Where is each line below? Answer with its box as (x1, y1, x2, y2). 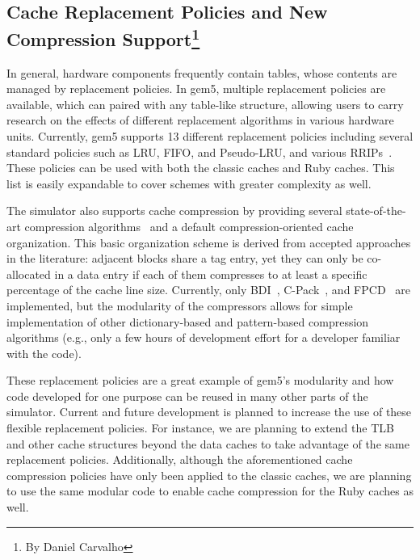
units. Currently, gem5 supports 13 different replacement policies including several (6, 127, 414, 144)
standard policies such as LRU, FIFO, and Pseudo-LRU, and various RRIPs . (6, 143, 393, 160)
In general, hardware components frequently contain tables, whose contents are (6, 64, 397, 81)
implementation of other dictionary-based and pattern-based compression (6, 313, 369, 330)
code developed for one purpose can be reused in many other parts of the (6, 387, 368, 404)
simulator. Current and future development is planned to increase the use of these (6, 403, 412, 420)
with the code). (6, 344, 82, 361)
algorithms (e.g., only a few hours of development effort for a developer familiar (6, 329, 401, 346)
